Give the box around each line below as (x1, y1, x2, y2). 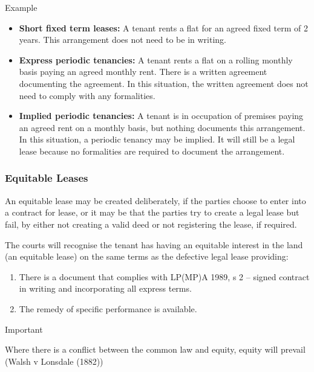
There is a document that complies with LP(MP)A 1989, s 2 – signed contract (19, 270, 310, 283)
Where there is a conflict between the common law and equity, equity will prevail (5, 343, 306, 356)
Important (5, 322, 43, 335)
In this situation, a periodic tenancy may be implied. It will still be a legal (19, 133, 295, 146)
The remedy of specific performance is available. (19, 302, 197, 315)
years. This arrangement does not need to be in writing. (19, 33, 227, 46)
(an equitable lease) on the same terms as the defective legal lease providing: (5, 250, 289, 263)
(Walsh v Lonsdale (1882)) (5, 354, 103, 367)
